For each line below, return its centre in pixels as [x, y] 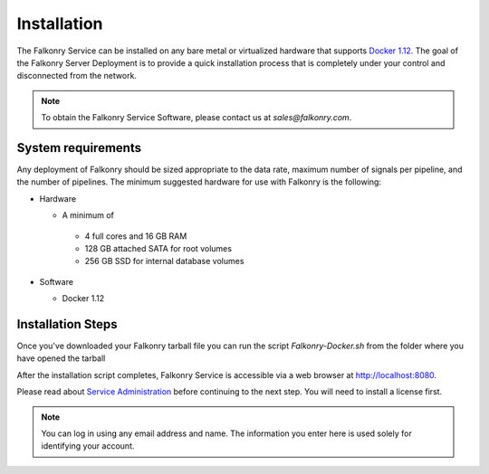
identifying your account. [88, 446]
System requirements [79, 148]
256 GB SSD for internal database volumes [164, 261]
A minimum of [88, 215]
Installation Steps [67, 324]
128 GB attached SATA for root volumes [158, 248]
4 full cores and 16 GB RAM [136, 236]
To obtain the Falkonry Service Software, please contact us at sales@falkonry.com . [197, 118]
